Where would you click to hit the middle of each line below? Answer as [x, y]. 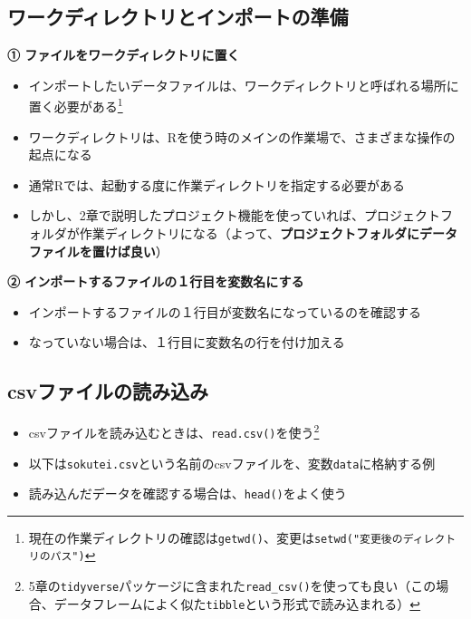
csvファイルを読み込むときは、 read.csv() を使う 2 [174, 431]
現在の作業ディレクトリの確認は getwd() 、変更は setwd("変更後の [216, 537]
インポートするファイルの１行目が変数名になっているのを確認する [225, 311]
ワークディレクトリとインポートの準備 [178, 17]
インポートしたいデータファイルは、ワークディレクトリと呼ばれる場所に [244, 85]
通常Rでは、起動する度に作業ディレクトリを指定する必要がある [217, 184]
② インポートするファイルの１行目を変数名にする [156, 281]
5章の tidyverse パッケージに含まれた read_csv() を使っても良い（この [232, 586]
